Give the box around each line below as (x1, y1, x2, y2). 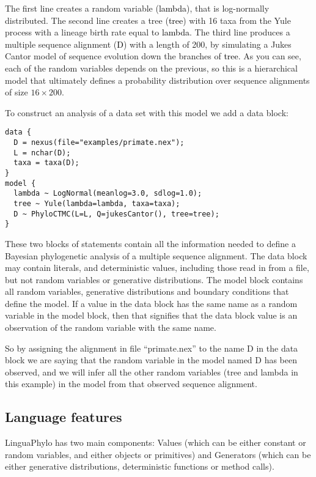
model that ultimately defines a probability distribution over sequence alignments (5, 73, 310, 86)
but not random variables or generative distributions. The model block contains (5, 273, 303, 286)
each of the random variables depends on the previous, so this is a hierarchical (5, 61, 298, 74)
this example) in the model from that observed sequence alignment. (5, 377, 257, 390)
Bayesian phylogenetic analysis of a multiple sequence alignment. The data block (5, 249, 307, 262)
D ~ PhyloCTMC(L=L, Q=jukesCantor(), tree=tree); (13, 209, 219, 218)
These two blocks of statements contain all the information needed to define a (5, 237, 296, 250)
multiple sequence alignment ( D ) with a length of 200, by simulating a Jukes (5, 37, 292, 50)
